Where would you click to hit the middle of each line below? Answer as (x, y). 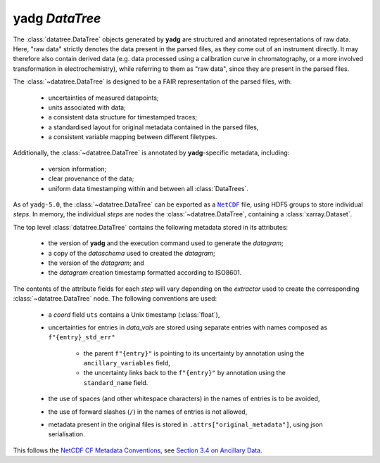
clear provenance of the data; (91, 178)
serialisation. (66, 434)
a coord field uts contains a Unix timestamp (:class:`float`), (134, 314)
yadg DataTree (57, 18)
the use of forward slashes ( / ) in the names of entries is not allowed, (148, 412)
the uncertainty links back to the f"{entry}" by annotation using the (185, 373)
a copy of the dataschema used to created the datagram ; (132, 253)
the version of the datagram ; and (96, 263)
